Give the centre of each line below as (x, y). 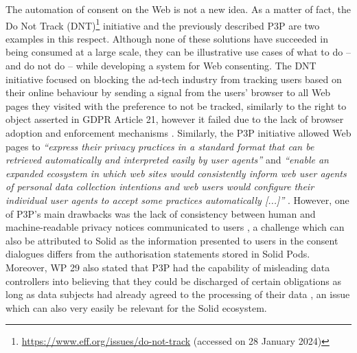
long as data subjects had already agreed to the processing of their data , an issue (178, 294)
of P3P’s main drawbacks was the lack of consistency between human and (161, 213)
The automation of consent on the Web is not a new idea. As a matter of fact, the (178, 9)
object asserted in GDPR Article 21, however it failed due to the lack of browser (175, 119)
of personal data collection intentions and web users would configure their (160, 186)
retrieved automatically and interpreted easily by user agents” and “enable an (167, 160)
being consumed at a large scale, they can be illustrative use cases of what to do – (178, 52)
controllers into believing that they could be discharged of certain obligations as (173, 281)
